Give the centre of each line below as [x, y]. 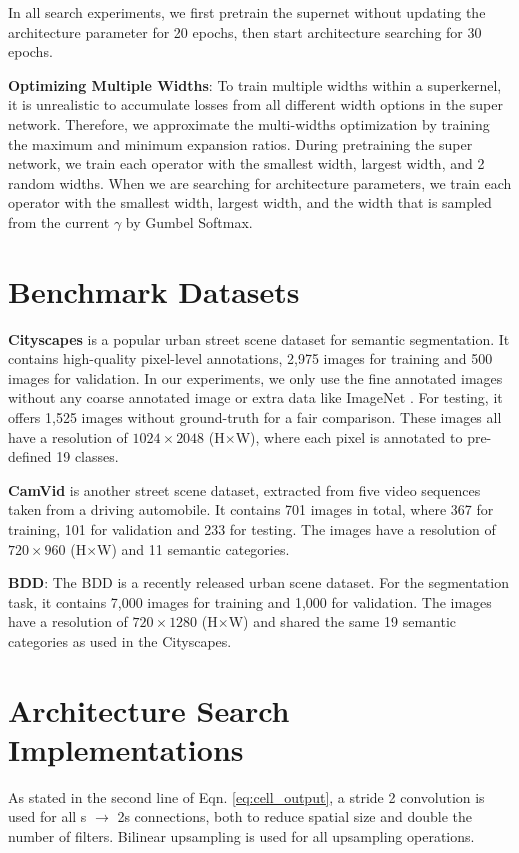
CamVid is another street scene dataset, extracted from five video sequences [244, 489]
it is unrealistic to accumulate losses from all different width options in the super [255, 104]
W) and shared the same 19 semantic [342, 621]
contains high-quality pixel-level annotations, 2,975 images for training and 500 [250, 358]
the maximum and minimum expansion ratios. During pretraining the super [240, 143]
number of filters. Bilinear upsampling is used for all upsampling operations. [241, 836]
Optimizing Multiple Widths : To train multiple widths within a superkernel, [255, 84]
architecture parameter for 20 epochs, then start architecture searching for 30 [245, 31]
